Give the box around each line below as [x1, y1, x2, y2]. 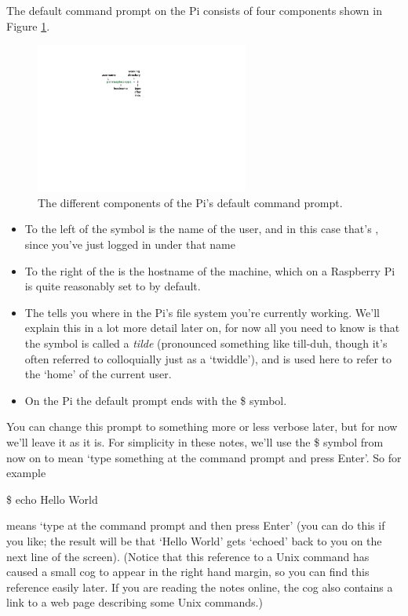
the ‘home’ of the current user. [24, 366, 172, 382]
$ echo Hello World [6, 490, 98, 507]
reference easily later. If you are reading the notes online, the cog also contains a [6, 578, 393, 595]
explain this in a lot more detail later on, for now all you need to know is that [24, 319, 400, 336]
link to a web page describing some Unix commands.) [6, 594, 263, 611]
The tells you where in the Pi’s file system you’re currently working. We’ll [24, 304, 380, 320]
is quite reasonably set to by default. [24, 278, 201, 294]
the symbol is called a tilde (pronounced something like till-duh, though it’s [24, 334, 388, 351]
